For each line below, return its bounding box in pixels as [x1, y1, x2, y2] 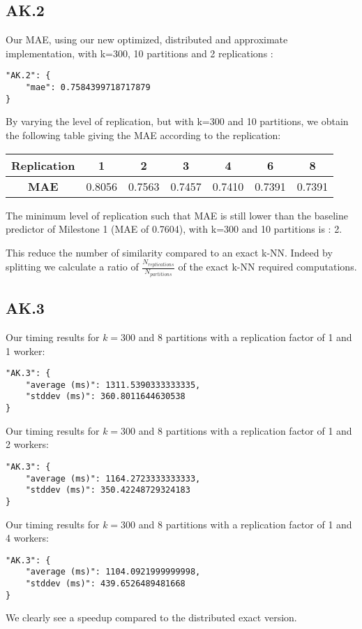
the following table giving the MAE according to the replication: [6, 127, 281, 142]
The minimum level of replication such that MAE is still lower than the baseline [6, 208, 348, 222]
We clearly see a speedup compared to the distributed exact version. [6, 610, 297, 625]
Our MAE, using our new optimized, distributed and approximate [6, 32, 288, 47]
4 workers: [6, 530, 49, 545]
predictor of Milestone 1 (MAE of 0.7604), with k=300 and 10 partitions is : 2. [6, 222, 342, 236]
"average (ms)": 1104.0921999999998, [25, 567, 201, 577]
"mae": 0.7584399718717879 [25, 82, 151, 93]
